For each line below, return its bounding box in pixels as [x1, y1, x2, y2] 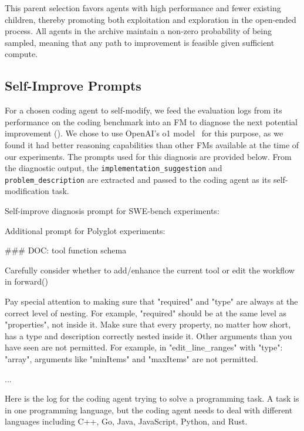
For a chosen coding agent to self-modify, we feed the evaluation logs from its [5, 104, 282, 116]
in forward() [5, 275, 48, 288]
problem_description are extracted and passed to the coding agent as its [5, 173, 271, 185]
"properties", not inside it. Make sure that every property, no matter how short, [5, 318, 291, 330]
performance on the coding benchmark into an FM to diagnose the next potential [5, 115, 298, 128]
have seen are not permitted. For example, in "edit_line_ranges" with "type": [5, 341, 283, 353]
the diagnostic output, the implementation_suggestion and [5, 162, 222, 174]
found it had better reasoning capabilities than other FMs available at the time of [5, 138, 299, 151]
